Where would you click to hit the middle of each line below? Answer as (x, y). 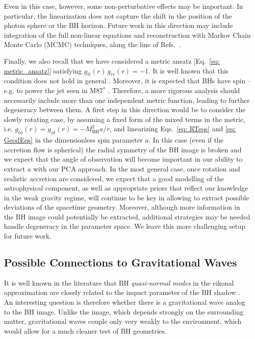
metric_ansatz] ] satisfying (43, 70)
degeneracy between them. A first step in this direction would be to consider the (125, 109)
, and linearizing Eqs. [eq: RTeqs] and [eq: (173, 129)
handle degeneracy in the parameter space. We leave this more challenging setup (125, 226)
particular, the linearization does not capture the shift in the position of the (118, 15)
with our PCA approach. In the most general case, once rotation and (137, 168)
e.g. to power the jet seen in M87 (53, 90)
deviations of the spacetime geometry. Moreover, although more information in (122, 207)
